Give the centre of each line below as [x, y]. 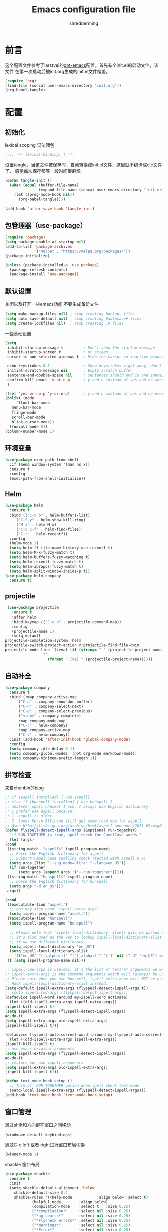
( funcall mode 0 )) [29, 426]
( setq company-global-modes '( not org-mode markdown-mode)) [73, 753]
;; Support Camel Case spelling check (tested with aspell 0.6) [78, 858]
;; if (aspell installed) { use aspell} [48, 797]
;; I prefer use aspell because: [40, 811]
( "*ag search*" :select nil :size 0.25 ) [81, 1216]
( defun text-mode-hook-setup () [39, 1081]
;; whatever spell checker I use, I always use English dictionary [77, 807]
